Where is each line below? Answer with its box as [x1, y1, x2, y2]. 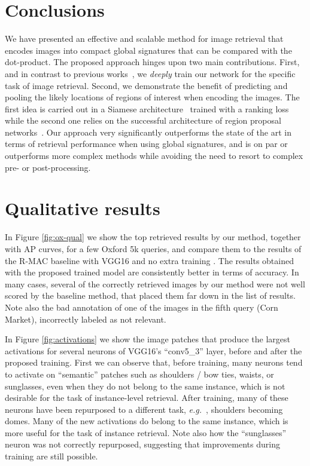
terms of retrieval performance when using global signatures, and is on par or [5, 137, 288, 150]
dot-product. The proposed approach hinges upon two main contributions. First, [5, 56, 300, 68]
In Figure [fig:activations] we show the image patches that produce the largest [5, 333, 290, 345]
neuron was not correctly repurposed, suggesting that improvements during [5, 438, 280, 450]
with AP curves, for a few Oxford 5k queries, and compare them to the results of [5, 242, 302, 255]
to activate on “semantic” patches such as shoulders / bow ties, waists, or [5, 367, 274, 380]
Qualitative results [5, 196, 160, 220]
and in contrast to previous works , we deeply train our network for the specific [5, 67, 296, 79]
